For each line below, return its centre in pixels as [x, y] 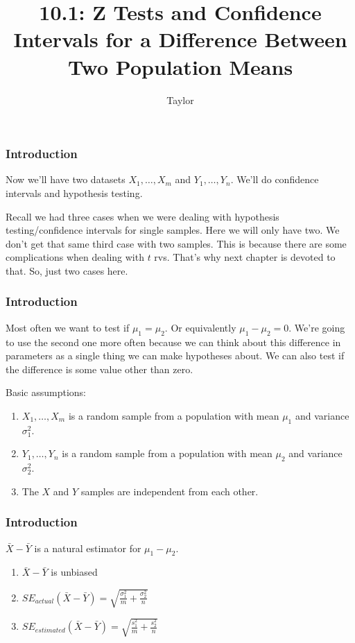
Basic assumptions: [46, 392]
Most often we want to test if [68, 327]
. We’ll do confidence [275, 179]
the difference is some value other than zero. [99, 369]
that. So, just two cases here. [67, 270]
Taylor [180, 100]
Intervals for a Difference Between [180, 39]
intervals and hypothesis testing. [74, 192]
